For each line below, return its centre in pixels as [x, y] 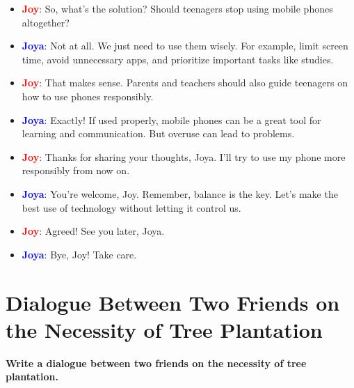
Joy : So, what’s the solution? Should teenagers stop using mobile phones [177, 8]
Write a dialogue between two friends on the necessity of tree [156, 363]
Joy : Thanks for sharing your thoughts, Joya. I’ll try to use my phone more [184, 156]
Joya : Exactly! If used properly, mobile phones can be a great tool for [171, 119]
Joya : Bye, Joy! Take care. [79, 254]
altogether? [46, 22]
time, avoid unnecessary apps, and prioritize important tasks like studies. [178, 59]
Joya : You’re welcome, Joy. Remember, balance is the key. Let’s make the [180, 193]
